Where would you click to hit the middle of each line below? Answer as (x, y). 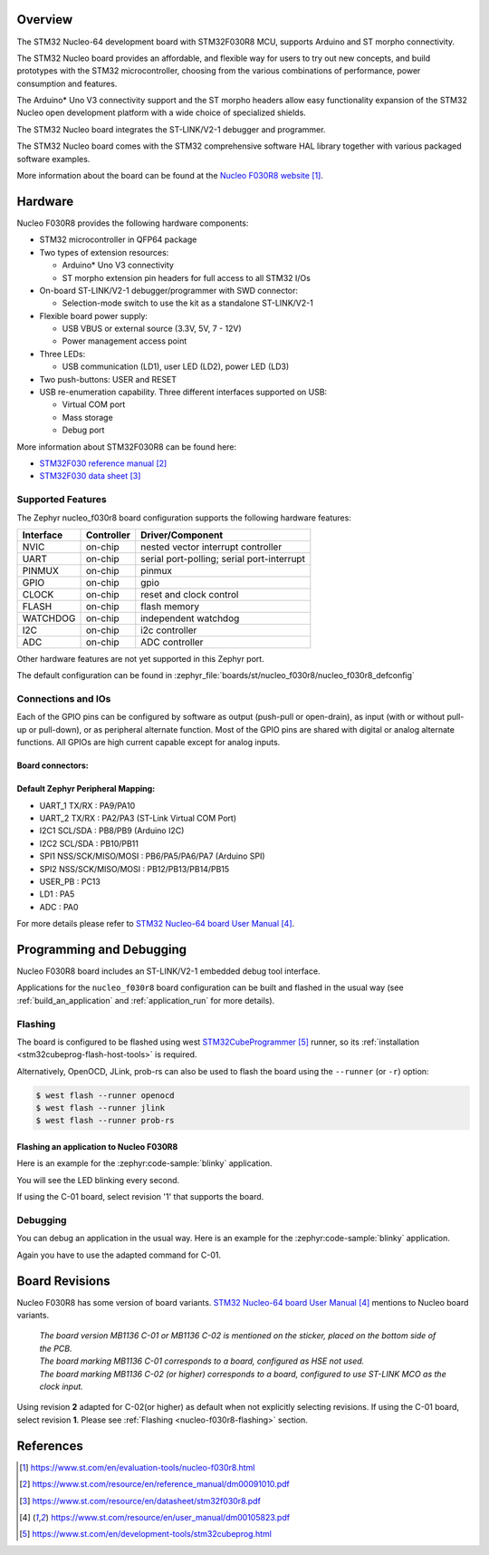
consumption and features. (67, 83)
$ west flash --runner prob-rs (105, 1121)
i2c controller (169, 630)
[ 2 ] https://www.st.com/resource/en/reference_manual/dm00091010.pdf (154, 1484)
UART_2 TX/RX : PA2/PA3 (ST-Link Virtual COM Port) (138, 818)
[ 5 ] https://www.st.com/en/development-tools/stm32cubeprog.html (145, 1534)
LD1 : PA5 (57, 894)
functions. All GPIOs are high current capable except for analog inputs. (149, 743)
